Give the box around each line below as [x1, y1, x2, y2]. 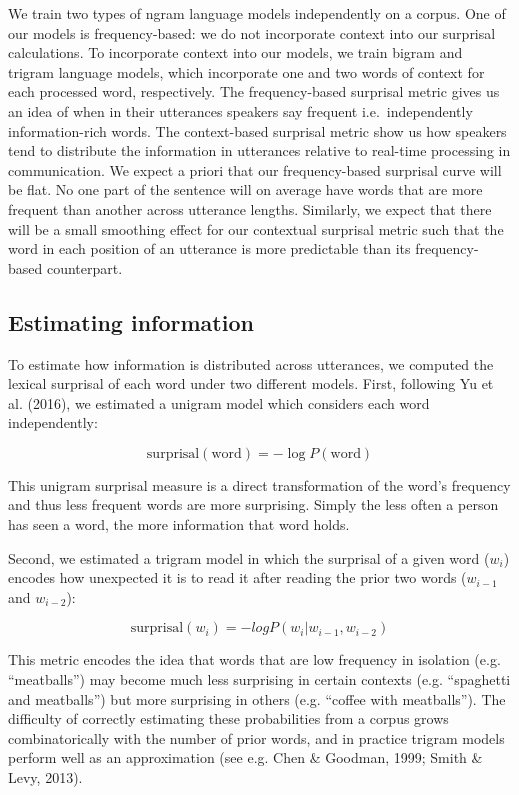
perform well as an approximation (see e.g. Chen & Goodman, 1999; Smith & [8, 747, 483, 768]
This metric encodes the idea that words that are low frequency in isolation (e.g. [8, 649, 501, 670]
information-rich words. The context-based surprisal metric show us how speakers [8, 120, 507, 141]
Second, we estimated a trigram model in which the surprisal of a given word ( [8, 547, 490, 568]
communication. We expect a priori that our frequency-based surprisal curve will [8, 159, 502, 180]
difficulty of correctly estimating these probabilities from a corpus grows [8, 708, 449, 729]
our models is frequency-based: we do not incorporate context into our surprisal [8, 22, 496, 43]
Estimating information [8, 306, 254, 337]
